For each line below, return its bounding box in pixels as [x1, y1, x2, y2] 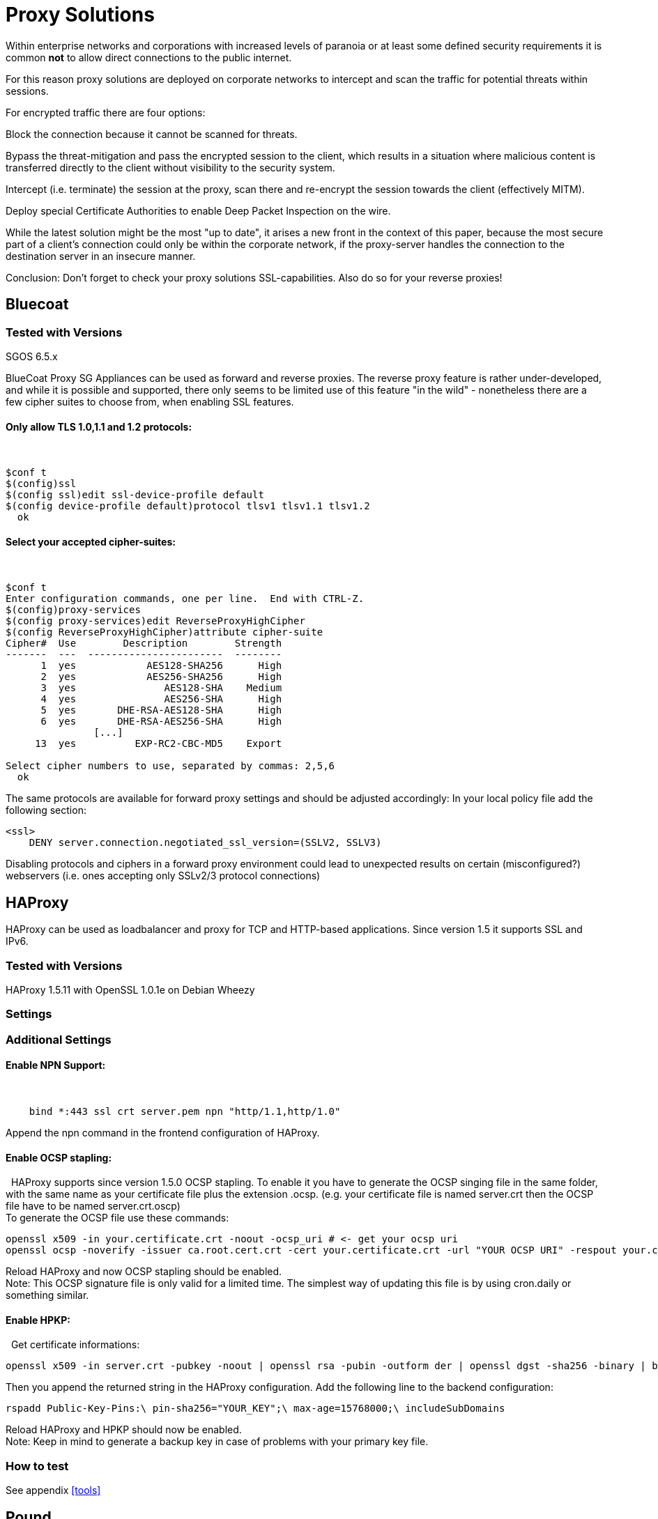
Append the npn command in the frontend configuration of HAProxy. [6, 1126, 320, 1139]
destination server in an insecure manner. [6, 249, 196, 262]
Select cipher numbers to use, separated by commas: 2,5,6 [6, 760, 335, 772]
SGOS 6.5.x [6, 350, 58, 362]
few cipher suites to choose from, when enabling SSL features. [6, 395, 294, 408]
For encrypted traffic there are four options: [6, 106, 206, 118]
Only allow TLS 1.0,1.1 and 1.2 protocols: [6, 420, 192, 433]
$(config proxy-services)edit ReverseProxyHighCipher [6, 615, 305, 627]
